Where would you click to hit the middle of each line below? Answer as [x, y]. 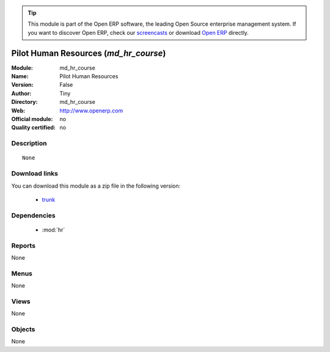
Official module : [32, 119]
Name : [20, 76]
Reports [24, 246]
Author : [21, 93]
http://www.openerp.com [91, 111]
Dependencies [34, 215]
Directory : [24, 102]
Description [29, 144]
